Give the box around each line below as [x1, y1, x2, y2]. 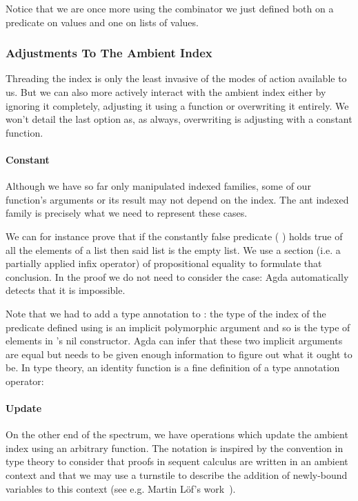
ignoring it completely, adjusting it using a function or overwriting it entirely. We [6, 98, 349, 112]
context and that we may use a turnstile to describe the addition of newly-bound [6, 468, 348, 482]
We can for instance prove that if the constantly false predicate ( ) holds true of [6, 228, 343, 243]
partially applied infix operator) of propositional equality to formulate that [6, 256, 322, 271]
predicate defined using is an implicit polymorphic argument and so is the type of [6, 320, 350, 334]
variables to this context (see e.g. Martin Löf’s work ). [6, 481, 236, 495]
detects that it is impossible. [6, 283, 126, 297]
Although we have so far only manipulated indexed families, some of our [6, 179, 311, 193]
